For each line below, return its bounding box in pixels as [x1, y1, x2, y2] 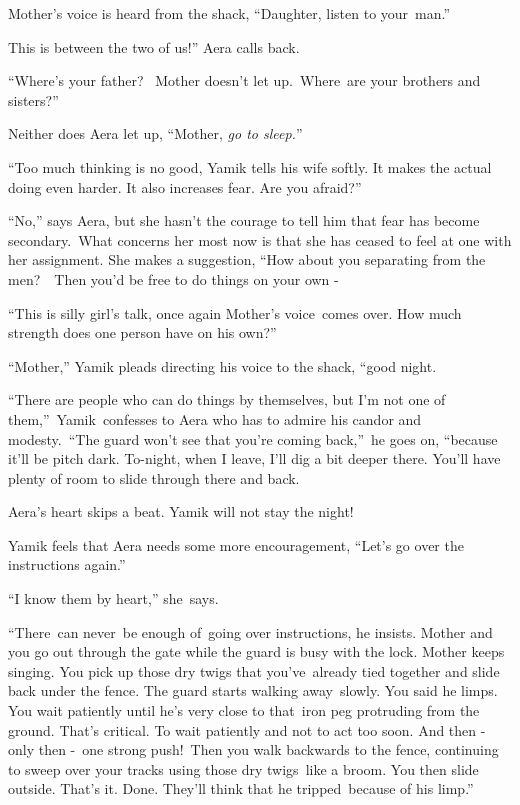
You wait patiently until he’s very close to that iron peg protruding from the [8, 700, 480, 721]
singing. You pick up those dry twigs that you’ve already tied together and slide [8, 660, 500, 681]
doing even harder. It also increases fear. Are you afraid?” [8, 176, 362, 197]
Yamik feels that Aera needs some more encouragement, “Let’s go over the [8, 534, 464, 555]
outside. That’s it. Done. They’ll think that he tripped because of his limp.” [8, 778, 474, 799]
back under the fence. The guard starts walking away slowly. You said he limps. [8, 680, 498, 701]
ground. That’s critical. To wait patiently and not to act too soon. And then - [8, 719, 486, 740]
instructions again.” [8, 554, 126, 575]
